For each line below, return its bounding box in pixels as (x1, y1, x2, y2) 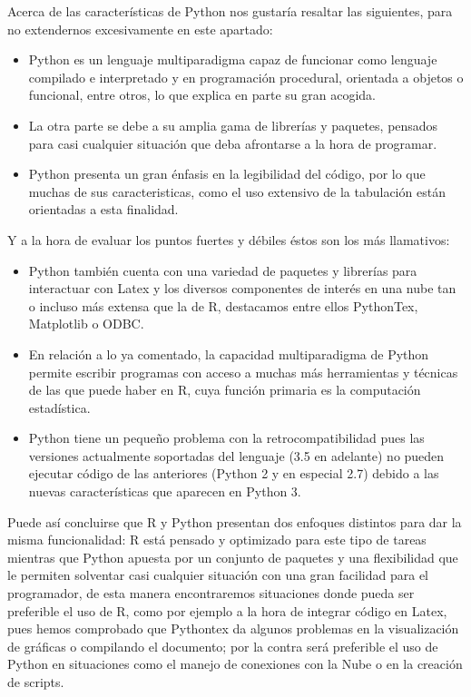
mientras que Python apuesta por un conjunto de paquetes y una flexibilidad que (7, 547, 458, 566)
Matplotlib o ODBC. (28, 314, 144, 333)
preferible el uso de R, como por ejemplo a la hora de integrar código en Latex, (7, 601, 447, 620)
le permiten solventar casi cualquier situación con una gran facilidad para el (7, 565, 429, 584)
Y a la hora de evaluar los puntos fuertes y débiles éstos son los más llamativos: (7, 230, 450, 249)
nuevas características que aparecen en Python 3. (28, 482, 301, 501)
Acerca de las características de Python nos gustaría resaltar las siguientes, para (7, 2, 453, 20)
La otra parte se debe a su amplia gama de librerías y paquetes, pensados (28, 115, 438, 134)
